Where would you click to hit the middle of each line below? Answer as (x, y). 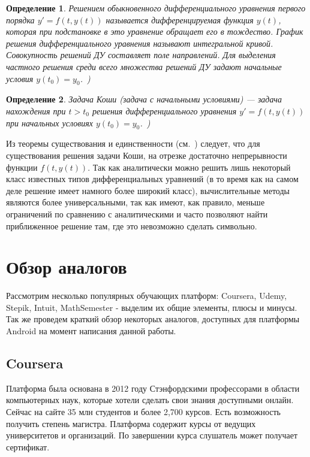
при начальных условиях (50, 122)
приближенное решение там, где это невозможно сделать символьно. (132, 226)
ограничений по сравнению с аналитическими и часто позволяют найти (137, 214)
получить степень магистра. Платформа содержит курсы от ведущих (131, 423)
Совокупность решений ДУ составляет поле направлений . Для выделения (141, 55)
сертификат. (28, 447)
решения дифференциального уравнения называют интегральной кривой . (140, 43)
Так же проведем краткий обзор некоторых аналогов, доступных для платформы (153, 319)
